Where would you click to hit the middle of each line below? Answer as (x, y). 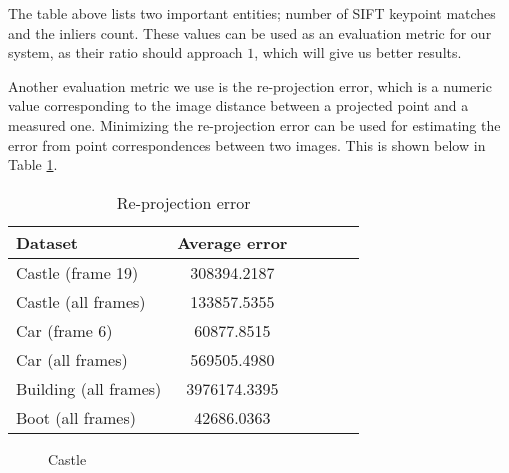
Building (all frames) (89, 388)
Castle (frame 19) (77, 272)
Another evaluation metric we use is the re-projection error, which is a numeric (250, 85)
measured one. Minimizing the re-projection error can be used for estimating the (254, 124)
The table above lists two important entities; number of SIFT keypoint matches (252, 13)
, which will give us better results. (358, 52)
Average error (232, 242)
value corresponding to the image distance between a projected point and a (238, 105)
